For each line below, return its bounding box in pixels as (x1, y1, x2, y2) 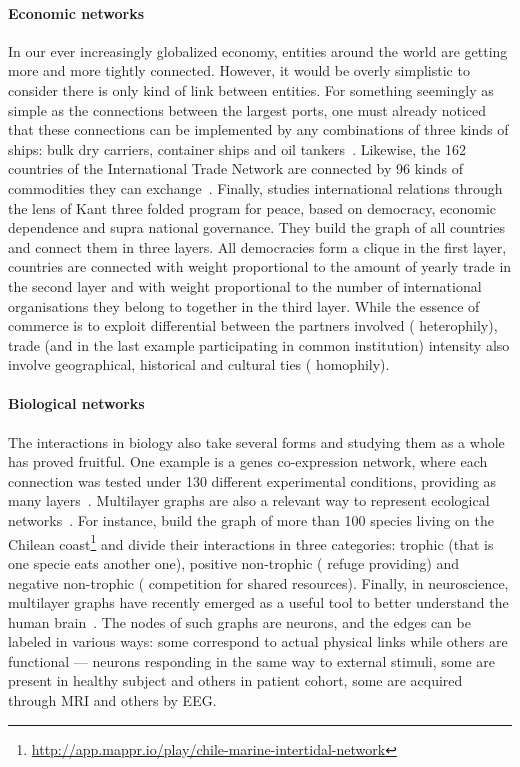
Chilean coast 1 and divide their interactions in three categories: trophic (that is (8, 530, 494, 554)
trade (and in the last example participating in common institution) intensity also (8, 334, 510, 355)
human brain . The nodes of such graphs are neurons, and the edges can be (8, 611, 471, 632)
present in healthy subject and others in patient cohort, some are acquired (8, 670, 463, 691)
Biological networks (8, 393, 145, 414)
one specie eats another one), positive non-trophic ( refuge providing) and (8, 552, 460, 573)
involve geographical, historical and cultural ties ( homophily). (8, 354, 390, 375)
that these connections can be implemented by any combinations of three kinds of (8, 119, 509, 140)
